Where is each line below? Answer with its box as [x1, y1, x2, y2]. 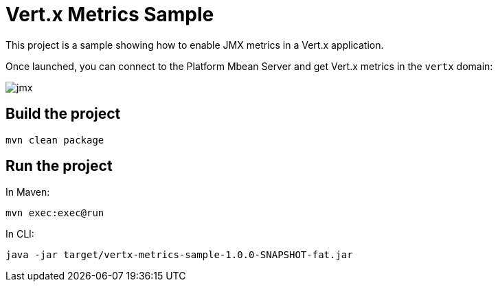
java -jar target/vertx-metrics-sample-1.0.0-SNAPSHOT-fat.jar [5, 249, 353, 261]
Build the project [5, 105, 121, 123]
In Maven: [5, 186, 50, 198]
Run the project [5, 157, 113, 175]
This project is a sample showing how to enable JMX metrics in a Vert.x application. [5, 38, 384, 51]
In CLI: [5, 228, 34, 240]
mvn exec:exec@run [5, 207, 104, 219]
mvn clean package [5, 134, 104, 146]
